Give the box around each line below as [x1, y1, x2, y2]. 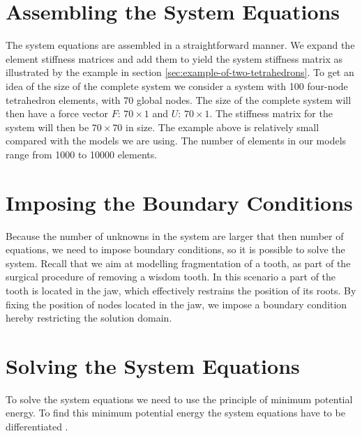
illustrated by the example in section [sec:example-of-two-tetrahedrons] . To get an [6, 65, 354, 80]
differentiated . [6, 419, 68, 434]
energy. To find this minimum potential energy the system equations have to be [6, 405, 345, 420]
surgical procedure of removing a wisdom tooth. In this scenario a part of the [6, 269, 336, 284]
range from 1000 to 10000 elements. [6, 146, 158, 161]
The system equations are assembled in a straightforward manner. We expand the [6, 38, 355, 52]
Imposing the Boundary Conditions [6, 188, 353, 216]
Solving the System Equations [6, 351, 300, 379]
